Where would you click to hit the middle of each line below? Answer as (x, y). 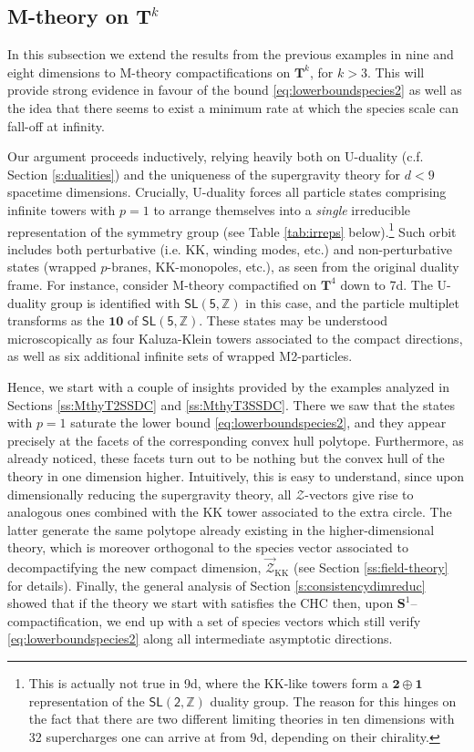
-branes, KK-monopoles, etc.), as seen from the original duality (283, 267)
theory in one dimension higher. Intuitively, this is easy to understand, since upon (236, 475)
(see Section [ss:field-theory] (371, 567)
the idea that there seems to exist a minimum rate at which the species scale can (233, 107)
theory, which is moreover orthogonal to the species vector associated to (208, 547)
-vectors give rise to (359, 494)
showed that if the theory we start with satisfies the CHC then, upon (201, 603)
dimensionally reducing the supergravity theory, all (149, 494)
